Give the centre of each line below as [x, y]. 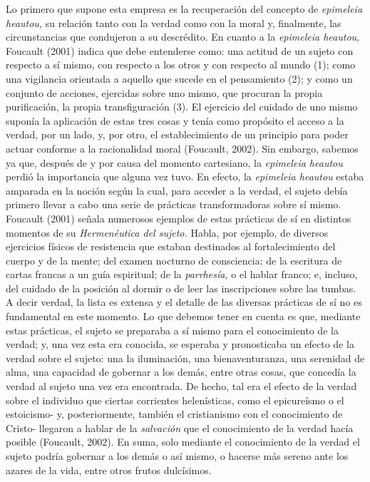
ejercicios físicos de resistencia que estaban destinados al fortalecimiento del [171, 246]
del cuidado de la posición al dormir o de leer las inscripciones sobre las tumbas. [181, 288]
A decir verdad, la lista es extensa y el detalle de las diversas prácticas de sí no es [184, 302]
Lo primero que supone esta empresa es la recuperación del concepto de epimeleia [184, 9]
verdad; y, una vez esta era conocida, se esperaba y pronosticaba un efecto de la [180, 344]
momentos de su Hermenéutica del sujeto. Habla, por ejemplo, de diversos [167, 232]
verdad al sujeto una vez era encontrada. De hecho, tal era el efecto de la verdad [181, 386]
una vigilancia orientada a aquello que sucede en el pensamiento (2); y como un [179, 78]
